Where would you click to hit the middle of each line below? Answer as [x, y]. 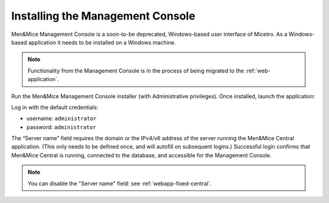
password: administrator [62, 127]
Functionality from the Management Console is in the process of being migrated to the [136, 71]
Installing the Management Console [103, 16]
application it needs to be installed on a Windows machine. [102, 42]
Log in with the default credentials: [55, 107]
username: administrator [62, 118]
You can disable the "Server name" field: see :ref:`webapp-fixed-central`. [120, 183]
